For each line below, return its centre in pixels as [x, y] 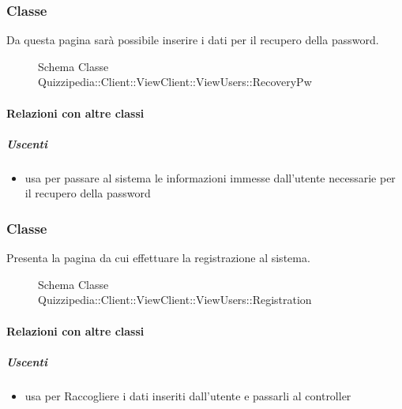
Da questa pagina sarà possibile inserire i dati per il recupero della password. [193, 40]
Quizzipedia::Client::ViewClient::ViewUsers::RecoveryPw [175, 82]
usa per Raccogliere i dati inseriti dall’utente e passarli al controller [188, 395]
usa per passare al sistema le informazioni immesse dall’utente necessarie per [210, 177]
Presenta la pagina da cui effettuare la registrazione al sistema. [158, 258]
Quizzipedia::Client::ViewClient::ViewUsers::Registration [175, 300]
